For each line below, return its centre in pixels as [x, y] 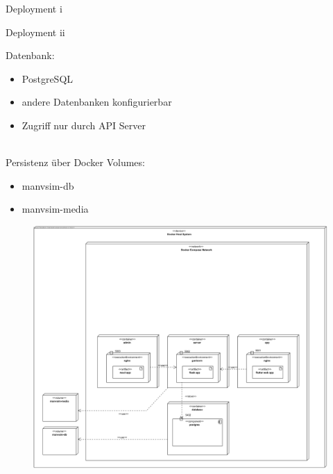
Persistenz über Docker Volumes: [75, 162]
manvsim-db [48, 185]
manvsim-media [55, 209]
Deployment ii [35, 32]
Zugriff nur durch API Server [84, 125]
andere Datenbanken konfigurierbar [97, 102]
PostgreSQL [48, 78]
